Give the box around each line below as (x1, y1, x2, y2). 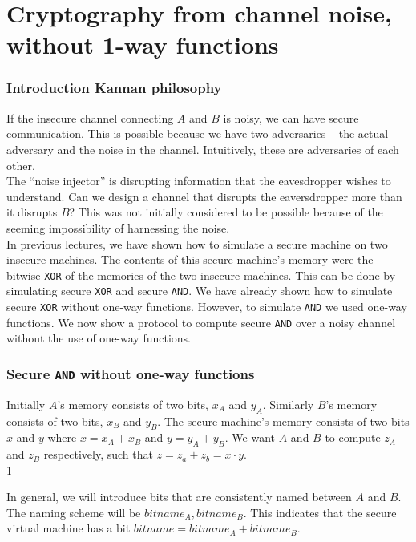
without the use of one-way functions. (6, 330, 191, 346)
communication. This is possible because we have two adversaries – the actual (6, 125, 389, 142)
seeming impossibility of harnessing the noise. (6, 219, 230, 236)
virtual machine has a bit (6, 520, 131, 536)
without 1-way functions (6, 28, 279, 61)
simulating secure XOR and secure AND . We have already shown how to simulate (6, 282, 393, 299)
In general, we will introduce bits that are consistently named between (6, 488, 352, 505)
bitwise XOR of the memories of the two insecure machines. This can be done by (6, 266, 396, 283)
